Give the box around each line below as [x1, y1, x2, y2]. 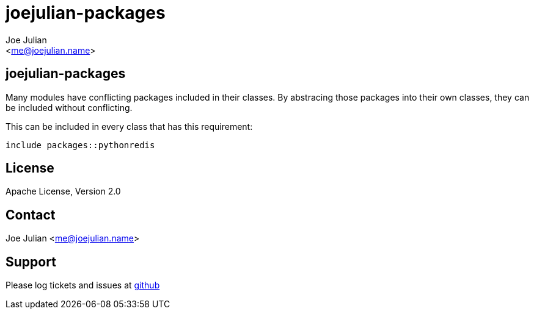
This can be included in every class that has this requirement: [5, 121, 253, 132]
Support [5, 254, 56, 269]
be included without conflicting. [5, 102, 133, 113]
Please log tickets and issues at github [5, 280, 160, 291]
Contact [5, 207, 56, 223]
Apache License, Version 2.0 [5, 186, 121, 197]
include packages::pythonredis [5, 140, 155, 150]
